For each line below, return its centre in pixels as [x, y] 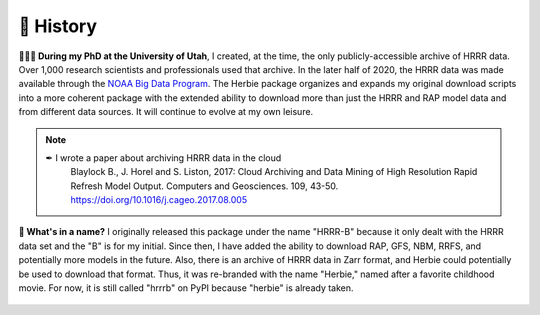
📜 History [58, 26]
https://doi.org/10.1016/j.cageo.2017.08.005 [159, 200]
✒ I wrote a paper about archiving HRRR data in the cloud [163, 157]
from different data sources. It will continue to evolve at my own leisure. [166, 112]
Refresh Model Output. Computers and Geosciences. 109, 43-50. [204, 186]
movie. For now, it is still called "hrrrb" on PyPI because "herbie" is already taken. [186, 288]
